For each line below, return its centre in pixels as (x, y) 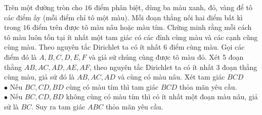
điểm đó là (20, 56)
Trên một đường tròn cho (43, 7)
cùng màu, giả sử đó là (39, 77)
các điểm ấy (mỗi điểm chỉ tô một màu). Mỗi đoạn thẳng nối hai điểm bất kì (123, 17)
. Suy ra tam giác (58, 106)
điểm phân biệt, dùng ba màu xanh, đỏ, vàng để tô (173, 7)
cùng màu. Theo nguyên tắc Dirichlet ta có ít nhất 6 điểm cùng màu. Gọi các (124, 47)
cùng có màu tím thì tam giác (112, 86)
